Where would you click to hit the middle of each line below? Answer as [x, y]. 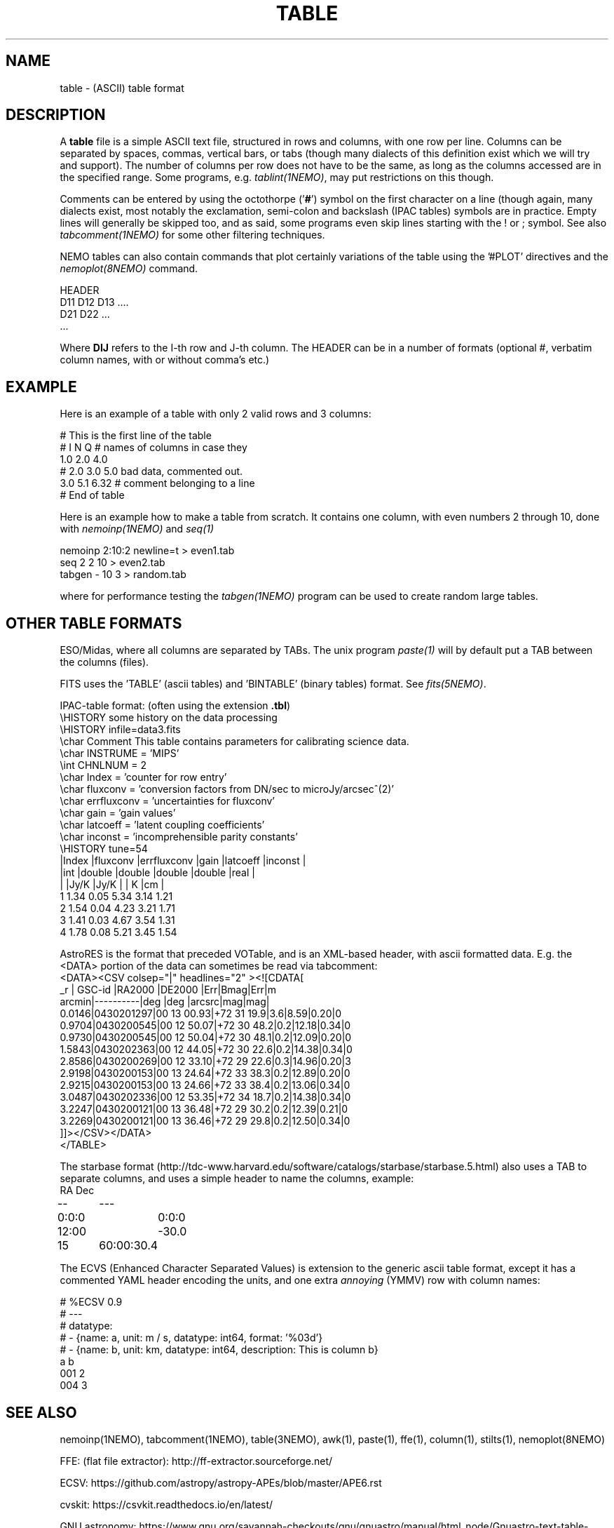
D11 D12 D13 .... [94, 302]
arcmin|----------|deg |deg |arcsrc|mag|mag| [165, 1002]
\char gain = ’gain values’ [118, 813]
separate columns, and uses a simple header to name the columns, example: [237, 1179]
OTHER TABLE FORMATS [94, 623]
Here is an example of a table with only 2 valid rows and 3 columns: [216, 414]
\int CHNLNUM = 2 [103, 765]
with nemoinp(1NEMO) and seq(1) [137, 529]
